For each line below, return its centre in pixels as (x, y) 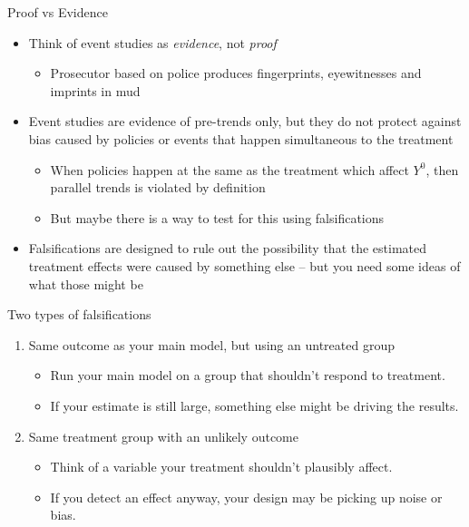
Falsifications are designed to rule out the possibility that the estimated (228, 248)
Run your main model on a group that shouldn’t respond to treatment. (248, 375)
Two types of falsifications (79, 314)
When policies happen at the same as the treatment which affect (230, 169)
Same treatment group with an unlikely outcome (163, 436)
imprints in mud (95, 90)
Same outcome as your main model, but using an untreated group (211, 344)
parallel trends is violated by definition (158, 187)
